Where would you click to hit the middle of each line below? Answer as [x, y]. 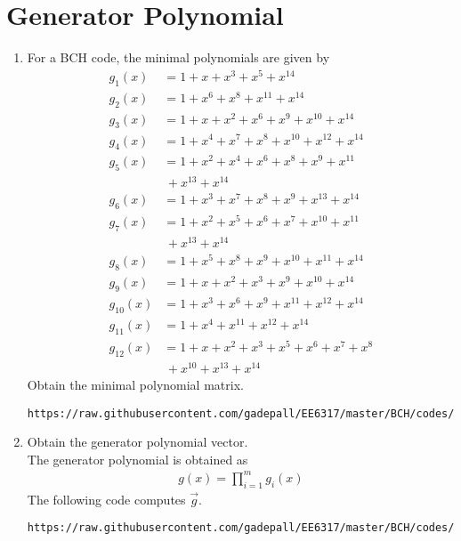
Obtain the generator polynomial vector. [137, 442]
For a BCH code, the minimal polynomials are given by [178, 57]
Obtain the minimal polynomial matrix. [135, 384]
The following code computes [106, 499]
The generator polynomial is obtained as [137, 459]
